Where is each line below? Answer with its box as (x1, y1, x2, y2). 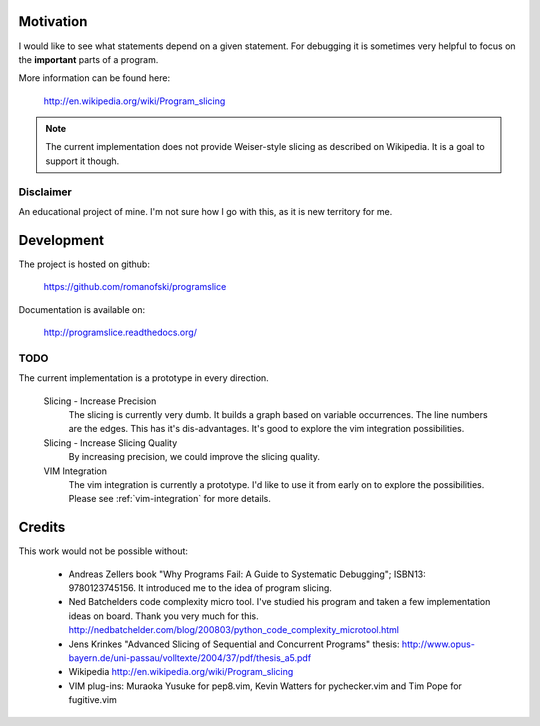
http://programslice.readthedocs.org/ (43, 326, 197, 339)
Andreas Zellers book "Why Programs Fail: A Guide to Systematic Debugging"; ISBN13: (68, 568, 427, 580)
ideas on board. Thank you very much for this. (68, 610, 259, 622)
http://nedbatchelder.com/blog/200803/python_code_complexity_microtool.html (68, 624, 400, 636)
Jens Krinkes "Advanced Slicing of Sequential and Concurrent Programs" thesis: (68, 638, 400, 650)
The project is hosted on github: (18, 258, 150, 270)
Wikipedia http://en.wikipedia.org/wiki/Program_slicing (68, 666, 294, 678)
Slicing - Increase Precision (43, 395, 157, 407)
